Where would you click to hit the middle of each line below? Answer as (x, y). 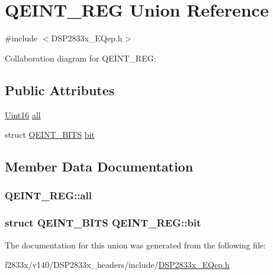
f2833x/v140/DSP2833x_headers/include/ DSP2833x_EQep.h (117, 265)
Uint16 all (23, 114)
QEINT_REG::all (48, 195)
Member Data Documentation (99, 166)
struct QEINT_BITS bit (50, 135)
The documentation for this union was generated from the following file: (135, 245)
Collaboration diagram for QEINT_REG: (81, 58)
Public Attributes (60, 90)
